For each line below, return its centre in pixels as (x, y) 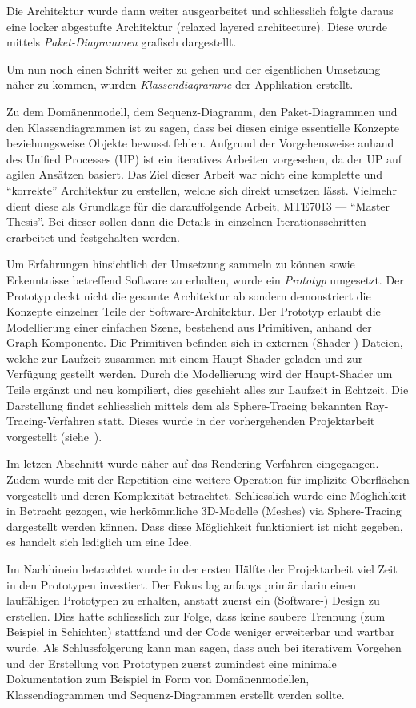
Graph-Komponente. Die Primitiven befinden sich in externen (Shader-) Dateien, (205, 342)
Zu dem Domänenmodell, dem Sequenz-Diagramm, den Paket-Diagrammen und (202, 111)
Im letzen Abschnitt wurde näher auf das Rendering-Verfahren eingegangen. (193, 463)
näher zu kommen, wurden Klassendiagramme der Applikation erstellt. (180, 84)
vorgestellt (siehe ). (54, 436)
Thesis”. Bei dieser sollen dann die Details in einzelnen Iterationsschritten (186, 221)
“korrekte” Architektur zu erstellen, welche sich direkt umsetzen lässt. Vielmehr (202, 189)
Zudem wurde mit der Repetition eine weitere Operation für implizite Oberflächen (208, 479)
